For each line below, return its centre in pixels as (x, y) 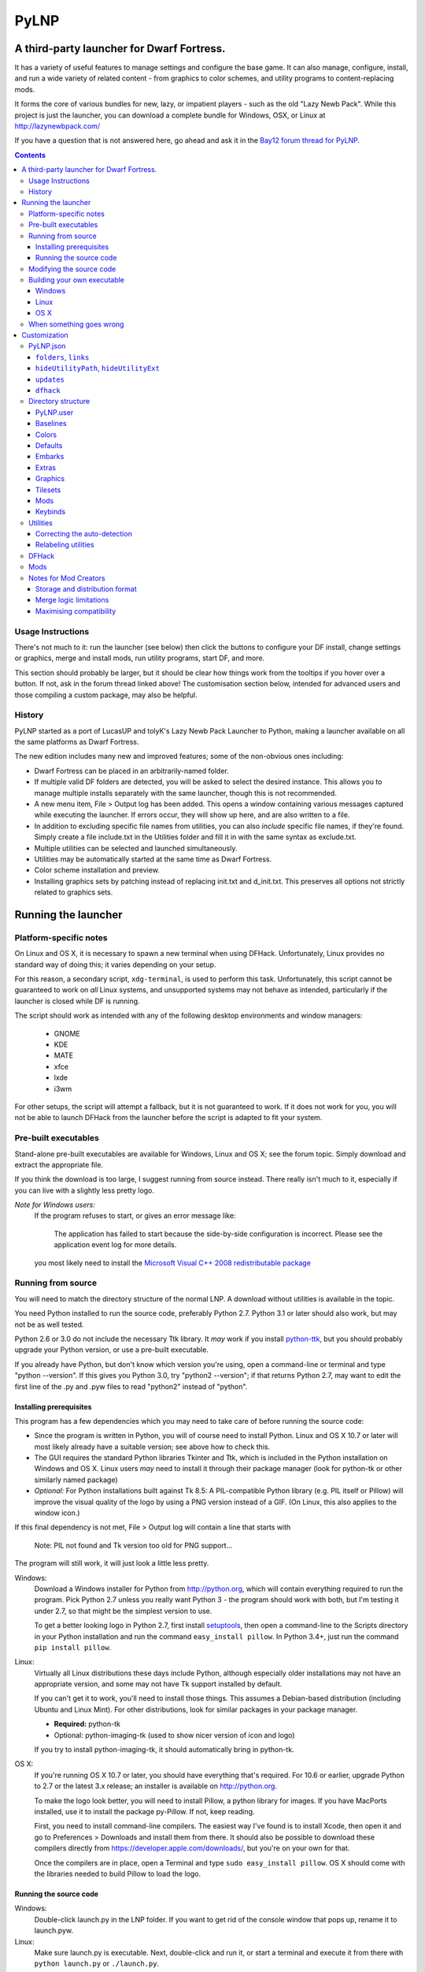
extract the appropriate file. (59, 1164)
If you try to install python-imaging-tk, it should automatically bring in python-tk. (164, 1750)
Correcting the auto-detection (84, 534)
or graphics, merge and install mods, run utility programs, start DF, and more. (140, 658)
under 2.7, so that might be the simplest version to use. (123, 1611)
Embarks (50, 457)
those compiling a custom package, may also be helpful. (106, 695)
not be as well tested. (49, 1324)
